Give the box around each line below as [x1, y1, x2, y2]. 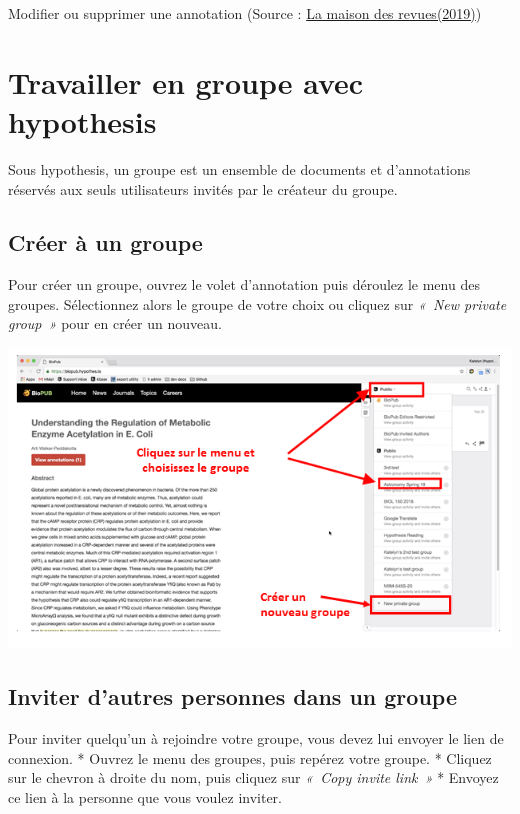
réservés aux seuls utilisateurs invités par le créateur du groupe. [8, 178, 398, 199]
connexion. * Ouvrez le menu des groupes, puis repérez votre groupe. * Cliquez [8, 747, 492, 768]
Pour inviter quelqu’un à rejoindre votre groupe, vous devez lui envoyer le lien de [8, 728, 504, 749]
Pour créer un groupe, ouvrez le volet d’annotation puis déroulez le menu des [8, 274, 480, 295]
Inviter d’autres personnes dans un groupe [8, 681, 457, 712]
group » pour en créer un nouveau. [8, 313, 222, 334]
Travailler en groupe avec [8, 61, 364, 102]
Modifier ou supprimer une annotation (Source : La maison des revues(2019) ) [8, 3, 482, 23]
